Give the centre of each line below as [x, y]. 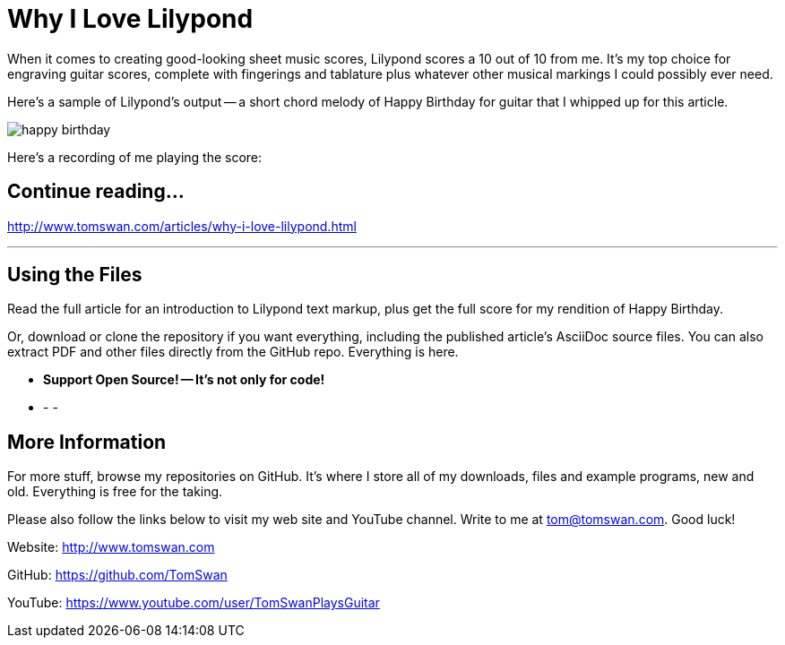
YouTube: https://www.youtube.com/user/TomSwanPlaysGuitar [194, 603]
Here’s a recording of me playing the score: [135, 157]
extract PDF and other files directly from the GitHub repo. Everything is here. [233, 352]
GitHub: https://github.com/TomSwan [117, 575]
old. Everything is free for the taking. [115, 492]
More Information [87, 442]
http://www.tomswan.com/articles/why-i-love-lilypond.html [182, 226]
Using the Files [75, 275]
